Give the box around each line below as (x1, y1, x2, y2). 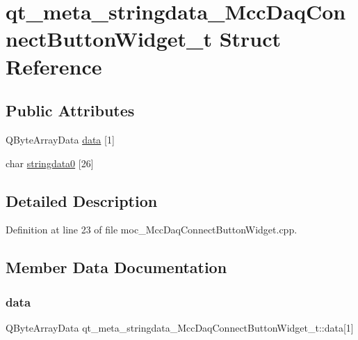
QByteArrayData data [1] (6, 132, 115, 146)
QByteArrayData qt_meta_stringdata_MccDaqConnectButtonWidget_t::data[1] (6, 320, 354, 334)
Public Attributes (6, 100, 135, 121)
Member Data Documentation (6, 256, 227, 278)
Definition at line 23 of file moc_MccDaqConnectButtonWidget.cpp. (6, 222, 298, 237)
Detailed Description (6, 190, 158, 211)
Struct (219, 24, 282, 53)
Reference (6, 52, 102, 80)
